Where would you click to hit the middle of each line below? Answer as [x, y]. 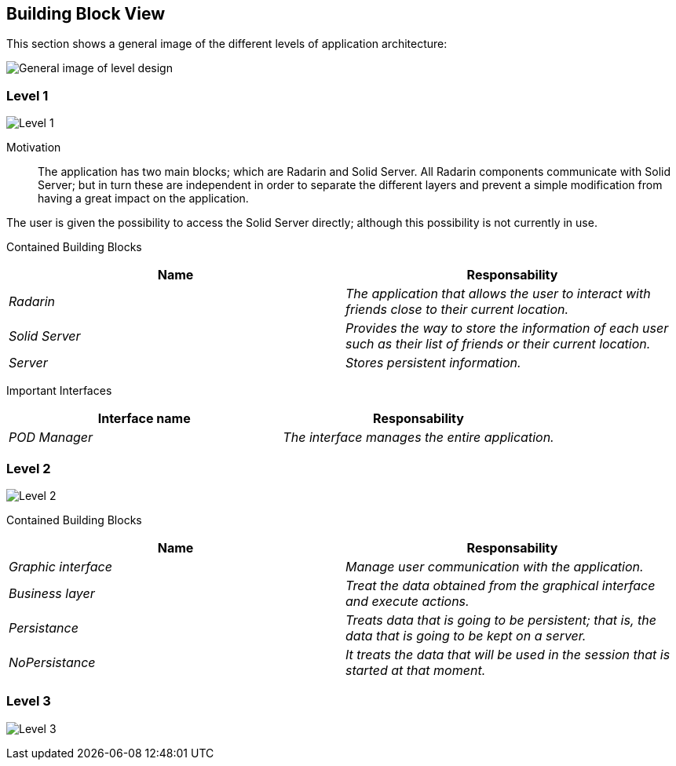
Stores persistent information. [433, 363]
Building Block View [86, 14]
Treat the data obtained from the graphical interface [501, 585]
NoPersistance [52, 662]
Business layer [52, 593]
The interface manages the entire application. [418, 438]
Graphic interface [60, 566]
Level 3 [29, 701]
